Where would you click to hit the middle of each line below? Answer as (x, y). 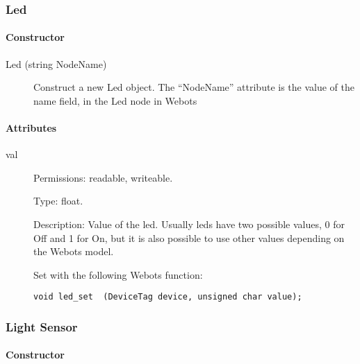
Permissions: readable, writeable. (103, 177)
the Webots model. (74, 251)
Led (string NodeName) (56, 63)
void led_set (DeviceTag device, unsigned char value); (168, 297)
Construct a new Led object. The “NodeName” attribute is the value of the (194, 87)
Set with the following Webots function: (118, 274)
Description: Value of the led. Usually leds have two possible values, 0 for (189, 224)
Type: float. (58, 201)
